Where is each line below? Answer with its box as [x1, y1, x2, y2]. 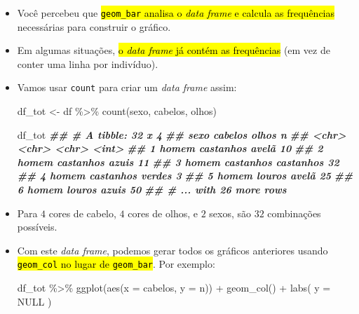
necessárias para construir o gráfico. [17, 19, 171, 34]
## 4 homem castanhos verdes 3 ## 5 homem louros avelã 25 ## [17, 168, 353, 183]
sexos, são [209, 205, 251, 220]
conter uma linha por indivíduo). [17, 56, 158, 71]
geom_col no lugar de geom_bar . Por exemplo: [17, 257, 215, 271]
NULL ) [17, 294, 52, 308]
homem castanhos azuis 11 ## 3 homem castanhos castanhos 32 [17, 154, 339, 169]
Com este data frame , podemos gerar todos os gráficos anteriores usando [17, 243, 328, 257]
